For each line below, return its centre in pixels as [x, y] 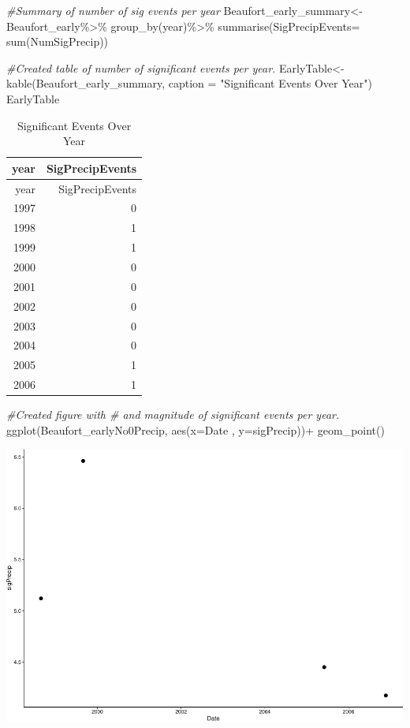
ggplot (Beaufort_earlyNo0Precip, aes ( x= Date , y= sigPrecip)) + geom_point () [196, 429]
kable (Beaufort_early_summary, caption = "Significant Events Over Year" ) [189, 83]
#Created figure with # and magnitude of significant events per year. [173, 414]
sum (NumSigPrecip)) [58, 41]
